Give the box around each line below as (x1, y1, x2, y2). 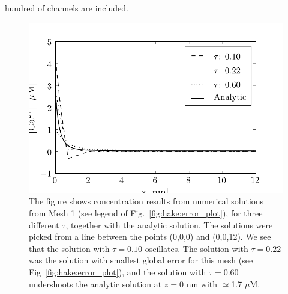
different (29, 218, 59, 231)
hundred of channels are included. (5, 2, 128, 14)
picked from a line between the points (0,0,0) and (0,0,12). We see (29, 230, 271, 243)
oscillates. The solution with (145, 242, 248, 254)
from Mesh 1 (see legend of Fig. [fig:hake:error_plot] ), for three (29, 206, 263, 219)
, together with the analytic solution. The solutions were (65, 218, 273, 231)
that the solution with (29, 242, 110, 254)
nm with (186, 277, 218, 290)
